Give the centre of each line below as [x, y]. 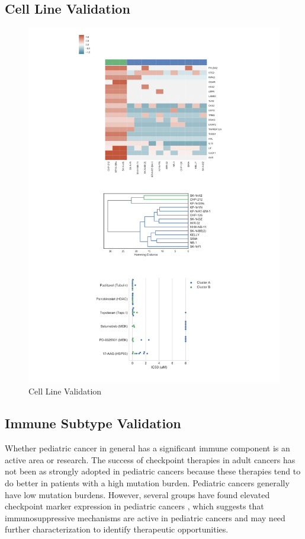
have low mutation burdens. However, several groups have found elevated [137, 494]
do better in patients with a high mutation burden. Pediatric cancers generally [147, 483]
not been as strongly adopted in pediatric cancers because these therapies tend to [153, 471]
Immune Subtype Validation [93, 423]
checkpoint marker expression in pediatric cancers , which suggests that [134, 506]
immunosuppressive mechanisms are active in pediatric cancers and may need [145, 517]
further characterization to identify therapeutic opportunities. [117, 529]
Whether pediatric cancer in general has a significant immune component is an [147, 448]
